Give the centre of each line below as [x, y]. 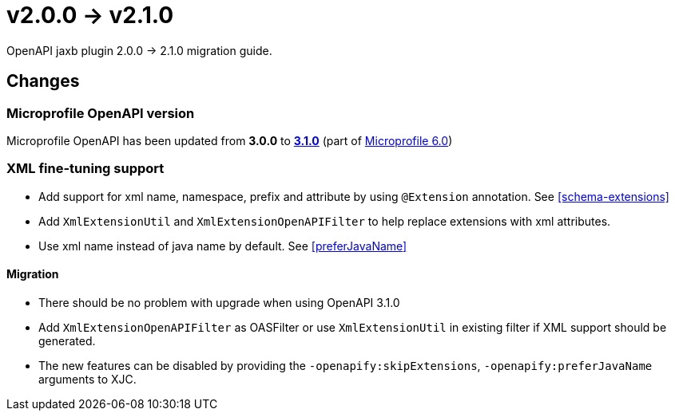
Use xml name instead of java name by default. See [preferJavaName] [223, 246]
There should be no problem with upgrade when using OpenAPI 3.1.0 [219, 302]
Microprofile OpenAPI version [101, 113]
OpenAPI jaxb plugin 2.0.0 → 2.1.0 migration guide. [139, 50]
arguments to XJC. [87, 379]
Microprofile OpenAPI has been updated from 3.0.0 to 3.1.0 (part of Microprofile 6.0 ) [230, 140]
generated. [67, 340]
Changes [43, 81]
